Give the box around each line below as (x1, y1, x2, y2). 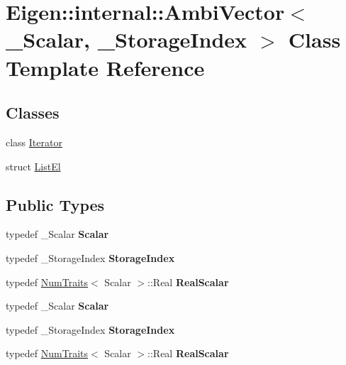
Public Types (6, 193, 105, 215)
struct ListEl (6, 158, 61, 173)
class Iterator (6, 134, 62, 149)
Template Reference (6, 53, 205, 82)
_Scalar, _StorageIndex (6, 25, 247, 54)
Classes (6, 102, 60, 124)
